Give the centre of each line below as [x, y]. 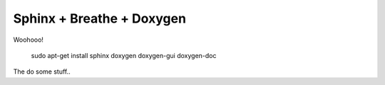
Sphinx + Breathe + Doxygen [100, 18]
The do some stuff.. [42, 72]
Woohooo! [29, 40]
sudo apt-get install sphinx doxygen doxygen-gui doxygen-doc [124, 55]
